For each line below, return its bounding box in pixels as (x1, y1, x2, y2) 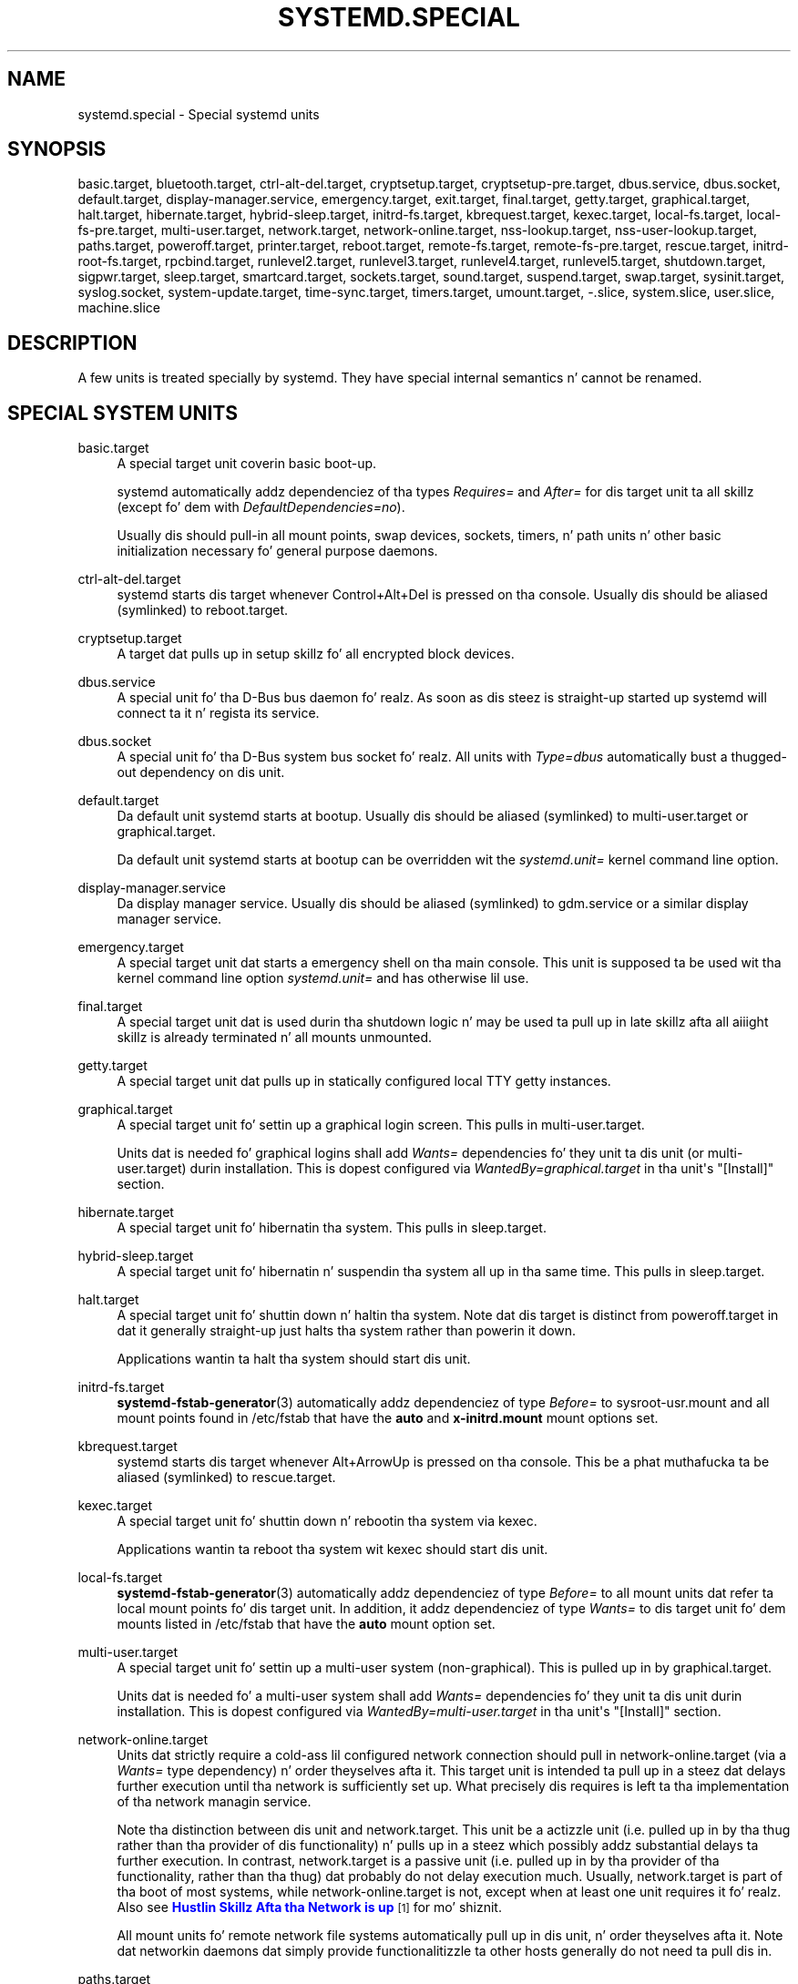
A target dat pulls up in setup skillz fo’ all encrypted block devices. (117, 646, 515, 662)
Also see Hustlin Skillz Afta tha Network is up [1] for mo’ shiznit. (117, 1899, 502, 1916)
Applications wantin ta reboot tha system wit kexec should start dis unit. (117, 1541, 548, 1558)
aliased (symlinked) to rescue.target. (117, 1469, 336, 1486)
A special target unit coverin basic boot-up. (117, 455, 377, 472)
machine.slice (77, 300, 160, 316)
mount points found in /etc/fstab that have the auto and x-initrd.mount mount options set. (117, 1410, 659, 1427)
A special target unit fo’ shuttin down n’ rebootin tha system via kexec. (117, 1513, 537, 1529)
